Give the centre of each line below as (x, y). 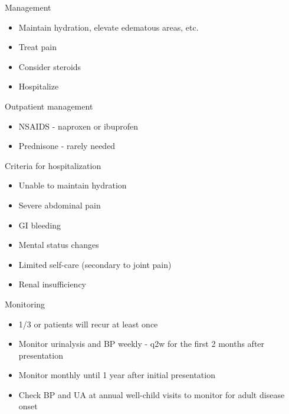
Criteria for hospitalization (53, 165)
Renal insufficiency (52, 284)
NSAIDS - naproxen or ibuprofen (78, 126)
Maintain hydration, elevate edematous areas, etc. (109, 27)
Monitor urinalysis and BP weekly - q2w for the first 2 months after (142, 344)
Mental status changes (59, 245)
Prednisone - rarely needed (67, 146)
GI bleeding (40, 225)
